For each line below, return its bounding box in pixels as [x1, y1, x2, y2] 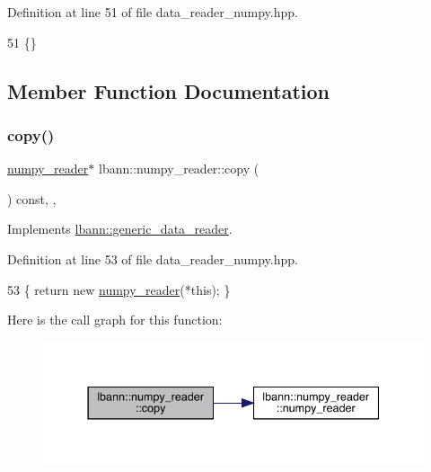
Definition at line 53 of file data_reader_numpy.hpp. [7, 249, 298, 268]
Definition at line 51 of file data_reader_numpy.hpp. [7, 3, 298, 21]
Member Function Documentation [7, 76, 330, 104]
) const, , [7, 189, 57, 208]
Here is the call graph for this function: [7, 310, 223, 329]
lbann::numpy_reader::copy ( [98, 159, 259, 178]
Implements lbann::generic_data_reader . [7, 219, 233, 238]
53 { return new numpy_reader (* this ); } [7, 280, 231, 298]
